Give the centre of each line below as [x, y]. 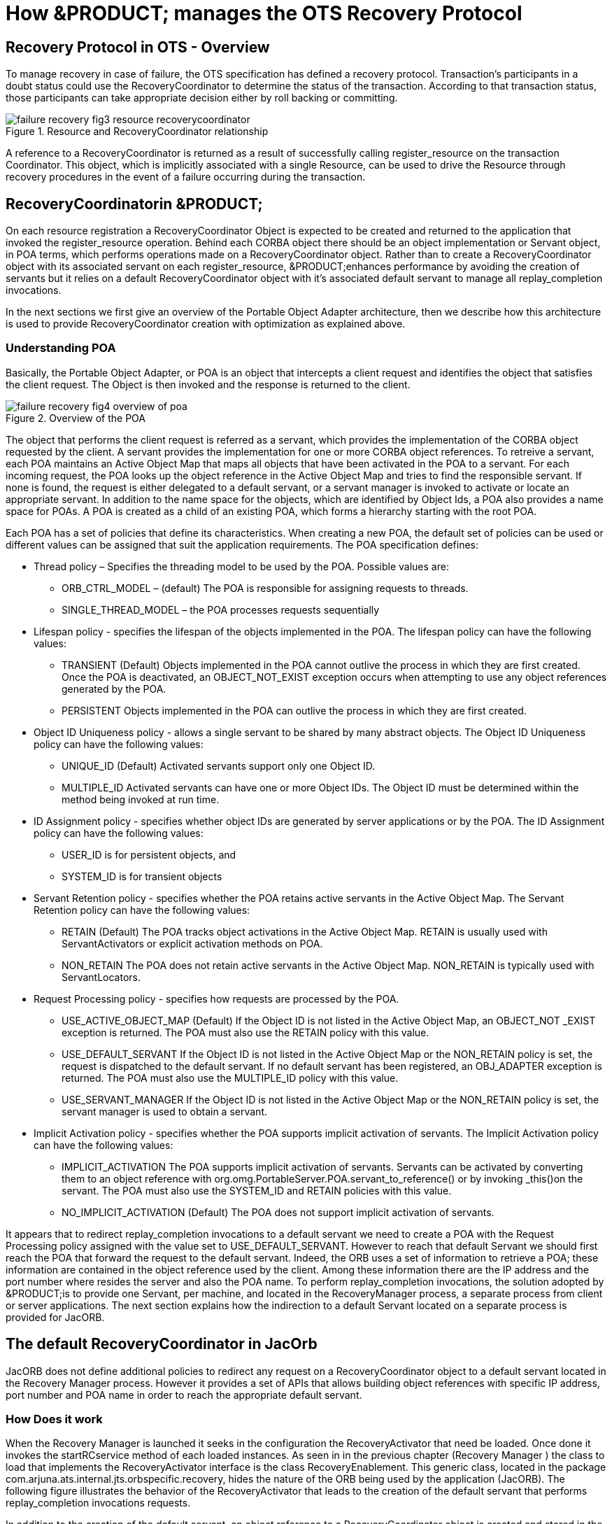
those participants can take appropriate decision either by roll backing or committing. [202, 98]
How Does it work [54, 1419]
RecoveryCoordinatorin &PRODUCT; [134, 204]
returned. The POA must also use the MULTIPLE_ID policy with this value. [230, 1078]
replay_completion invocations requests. [98, 1503]
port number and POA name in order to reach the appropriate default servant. [184, 1395]
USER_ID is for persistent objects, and [149, 854]
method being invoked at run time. [141, 799]
